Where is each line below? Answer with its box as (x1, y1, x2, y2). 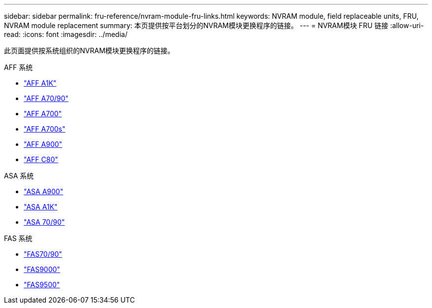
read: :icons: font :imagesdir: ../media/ (4, 30, 128, 38)
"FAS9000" (24, 265, 60, 274)
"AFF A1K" (24, 79, 57, 87)
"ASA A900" (24, 187, 64, 196)
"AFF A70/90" (24, 94, 69, 103)
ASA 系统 (4, 171, 34, 180)
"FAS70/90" (24, 250, 62, 258)
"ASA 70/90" (24, 218, 65, 226)
